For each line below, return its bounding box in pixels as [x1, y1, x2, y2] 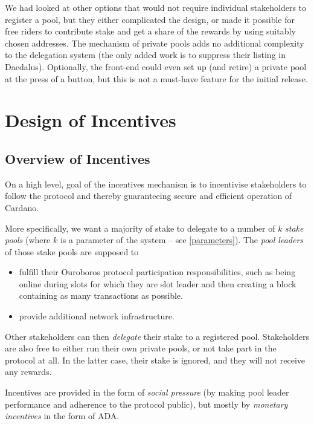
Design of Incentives [5, 108, 176, 132]
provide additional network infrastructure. [19, 310, 175, 322]
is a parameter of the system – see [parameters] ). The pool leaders [60, 233, 304, 246]
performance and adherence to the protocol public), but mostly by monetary [5, 397, 288, 410]
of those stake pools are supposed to [5, 245, 139, 258]
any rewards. [5, 365, 52, 378]
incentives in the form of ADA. [5, 409, 120, 422]
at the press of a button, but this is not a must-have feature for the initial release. [5, 72, 308, 85]
